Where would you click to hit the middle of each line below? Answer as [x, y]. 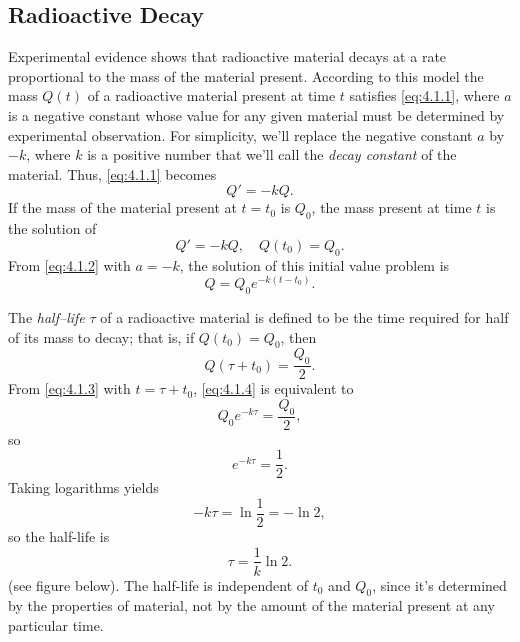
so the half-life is [59, 535]
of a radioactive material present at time [211, 95]
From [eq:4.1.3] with [69, 388]
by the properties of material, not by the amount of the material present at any [251, 605]
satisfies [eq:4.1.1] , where [424, 95]
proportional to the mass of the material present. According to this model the [246, 75]
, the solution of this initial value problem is [314, 264]
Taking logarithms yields [83, 487]
